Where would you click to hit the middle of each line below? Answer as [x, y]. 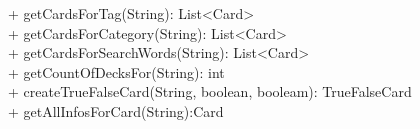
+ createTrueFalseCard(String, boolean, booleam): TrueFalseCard [210, 91]
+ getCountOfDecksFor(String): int [116, 71]
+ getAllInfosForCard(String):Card [116, 110]
